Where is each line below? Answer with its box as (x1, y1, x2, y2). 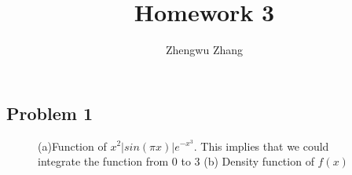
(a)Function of (38, 137, 107, 154)
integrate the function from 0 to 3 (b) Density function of (38, 153, 314, 170)
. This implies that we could (193, 137, 329, 154)
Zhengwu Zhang (165, 42, 243, 58)
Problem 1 (6, 100, 93, 125)
